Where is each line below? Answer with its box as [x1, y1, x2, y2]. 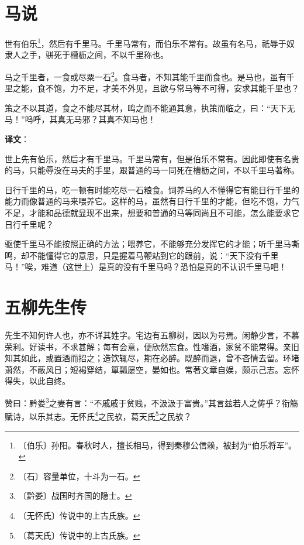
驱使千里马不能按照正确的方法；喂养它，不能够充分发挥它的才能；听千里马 [5, 238, 291, 250]
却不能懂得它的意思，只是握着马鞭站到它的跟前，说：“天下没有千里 [20, 249, 279, 261]
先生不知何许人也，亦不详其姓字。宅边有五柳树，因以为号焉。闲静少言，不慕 [5, 329, 299, 341]
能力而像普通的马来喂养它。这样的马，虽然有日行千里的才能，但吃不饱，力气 [5, 195, 299, 207]
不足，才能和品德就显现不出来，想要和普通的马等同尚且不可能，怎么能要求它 [5, 206, 299, 218]
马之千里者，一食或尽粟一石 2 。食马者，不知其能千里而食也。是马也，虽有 [5, 68, 286, 83]
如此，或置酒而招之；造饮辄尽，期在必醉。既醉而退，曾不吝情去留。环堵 [20, 352, 299, 364]
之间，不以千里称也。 [86, 49, 168, 61]
